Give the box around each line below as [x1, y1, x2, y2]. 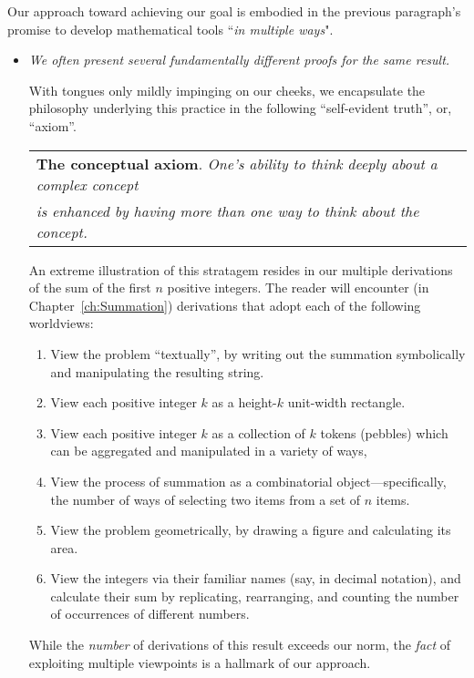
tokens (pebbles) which [320, 423, 448, 442]
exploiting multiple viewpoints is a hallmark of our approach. [28, 652, 371, 672]
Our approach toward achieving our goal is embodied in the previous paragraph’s [7, 2, 461, 20]
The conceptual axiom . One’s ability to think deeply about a [36, 152, 438, 174]
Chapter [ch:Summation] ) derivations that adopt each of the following [28, 295, 421, 314]
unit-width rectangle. [287, 393, 406, 412]
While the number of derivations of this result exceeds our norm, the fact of [28, 635, 451, 654]
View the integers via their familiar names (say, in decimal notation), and [50, 569, 461, 588]
